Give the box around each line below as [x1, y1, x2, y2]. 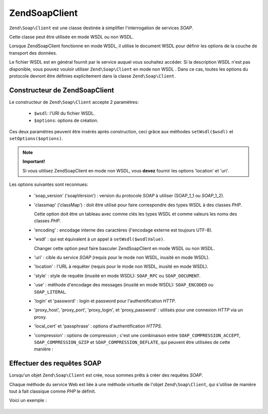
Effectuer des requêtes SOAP [9, 359, 102, 368]
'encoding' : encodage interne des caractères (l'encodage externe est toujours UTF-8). [34, 227, 213, 233]
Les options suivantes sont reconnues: [9, 181, 88, 187]
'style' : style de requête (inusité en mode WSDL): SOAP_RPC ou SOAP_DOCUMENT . [34, 272, 201, 278]
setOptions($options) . [9, 136, 63, 142]
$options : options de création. [34, 117, 99, 123]
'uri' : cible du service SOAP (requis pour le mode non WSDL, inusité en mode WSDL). [34, 254, 210, 260]
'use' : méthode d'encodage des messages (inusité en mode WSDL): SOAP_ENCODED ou [34, 282, 213, 288]
